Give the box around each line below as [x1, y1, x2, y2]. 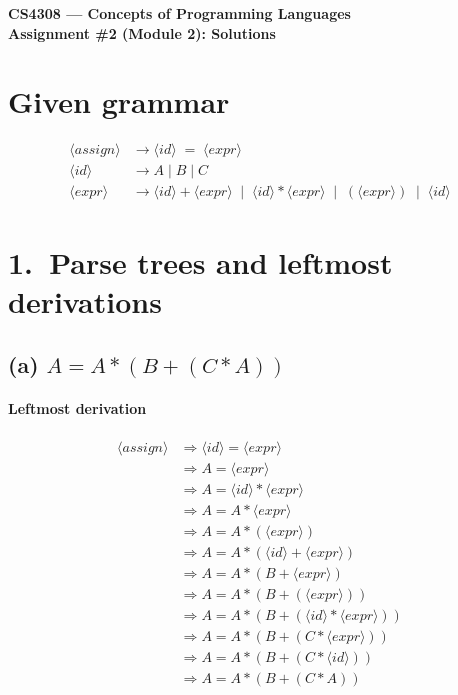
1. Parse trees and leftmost [8, 241, 393, 282]
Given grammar [8, 81, 230, 122]
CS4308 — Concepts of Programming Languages [8, 3, 351, 23]
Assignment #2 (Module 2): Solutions [8, 22, 276, 43]
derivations [8, 280, 162, 321]
